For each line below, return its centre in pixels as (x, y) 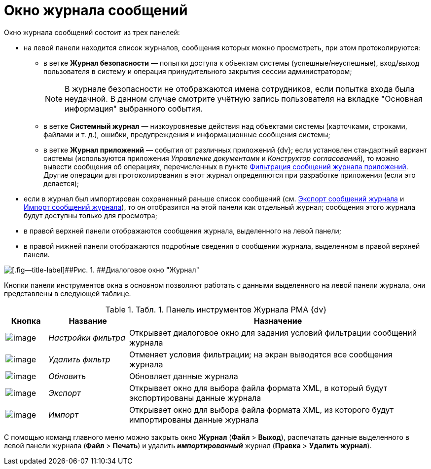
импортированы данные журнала (194, 419)
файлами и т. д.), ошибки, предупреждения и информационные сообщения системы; (187, 134)
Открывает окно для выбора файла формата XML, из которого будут (262, 410)
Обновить (67, 376)
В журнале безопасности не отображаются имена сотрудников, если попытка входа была (240, 89)
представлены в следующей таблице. (68, 293)
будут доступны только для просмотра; (90, 215)
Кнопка (26, 321)
